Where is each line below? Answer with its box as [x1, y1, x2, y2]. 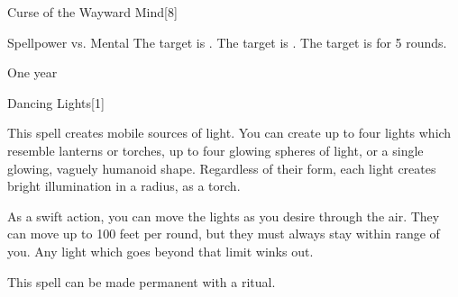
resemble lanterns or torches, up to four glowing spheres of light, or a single [7, 140, 424, 159]
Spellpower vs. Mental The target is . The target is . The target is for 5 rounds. [7, 32, 447, 51]
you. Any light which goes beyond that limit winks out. [7, 241, 314, 260]
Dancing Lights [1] [7, 93, 105, 112]
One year [7, 63, 58, 82]
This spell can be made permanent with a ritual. [7, 272, 276, 291]
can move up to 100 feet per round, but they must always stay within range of [7, 224, 440, 243]
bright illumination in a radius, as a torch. [7, 176, 241, 195]
